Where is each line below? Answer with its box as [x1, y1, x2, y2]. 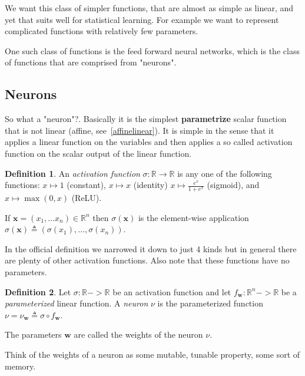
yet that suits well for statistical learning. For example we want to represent [5, 13, 279, 25]
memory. [5, 359, 36, 372]
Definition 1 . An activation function [5, 167, 140, 179]
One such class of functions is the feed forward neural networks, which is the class [5, 44, 300, 57]
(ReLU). [71, 191, 102, 203]
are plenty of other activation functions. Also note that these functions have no [5, 254, 290, 266]
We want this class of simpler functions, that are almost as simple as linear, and [5, 2, 293, 14]
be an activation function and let [112, 285, 231, 298]
